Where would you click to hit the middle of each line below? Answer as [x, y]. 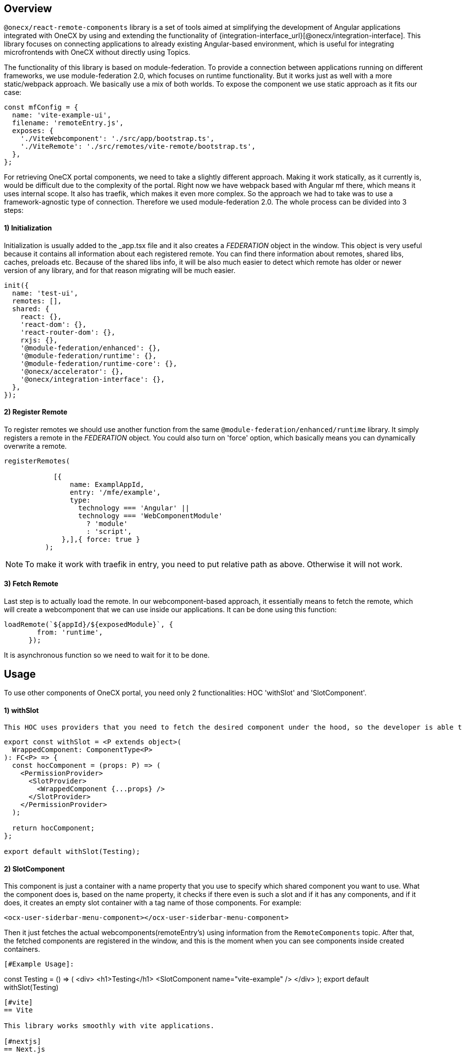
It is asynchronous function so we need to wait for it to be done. [107, 655]
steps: [14, 210]
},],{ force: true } [101, 539]
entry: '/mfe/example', [115, 492]
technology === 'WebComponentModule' [150, 516]
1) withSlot [22, 710]
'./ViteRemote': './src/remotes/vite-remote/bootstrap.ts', [138, 147]
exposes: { [33, 131]
